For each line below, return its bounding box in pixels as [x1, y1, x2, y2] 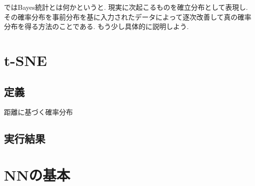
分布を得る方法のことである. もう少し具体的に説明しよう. [4, 21, 189, 31]
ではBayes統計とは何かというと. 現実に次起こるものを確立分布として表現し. [4, 2, 248, 12]
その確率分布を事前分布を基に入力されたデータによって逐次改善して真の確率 [4, 11, 252, 22]
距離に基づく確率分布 [4, 107, 73, 117]
